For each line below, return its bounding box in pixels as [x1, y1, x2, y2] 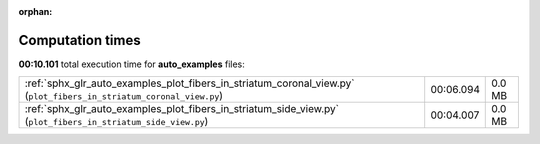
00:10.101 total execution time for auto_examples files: [18, 58, 245, 70]
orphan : [18, 6, 53, 17]
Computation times [18, 31, 141, 49]
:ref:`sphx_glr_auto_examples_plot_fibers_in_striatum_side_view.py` [24, 102, 340, 116]
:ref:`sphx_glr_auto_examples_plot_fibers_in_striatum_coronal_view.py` [24, 76, 355, 90]
